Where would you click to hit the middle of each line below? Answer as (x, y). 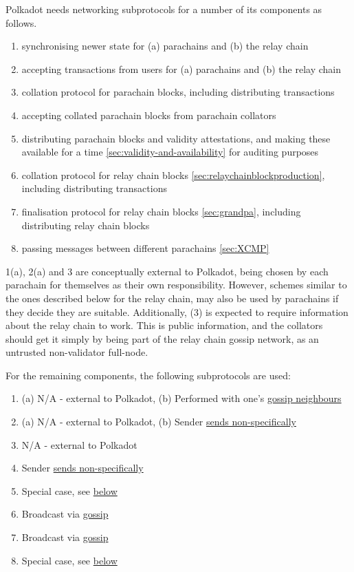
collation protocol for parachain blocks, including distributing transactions (178, 92)
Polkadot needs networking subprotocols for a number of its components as (164, 9)
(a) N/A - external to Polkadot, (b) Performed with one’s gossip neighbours (181, 398)
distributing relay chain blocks (86, 225)
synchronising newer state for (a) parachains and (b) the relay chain (165, 46)
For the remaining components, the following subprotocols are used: (148, 375)
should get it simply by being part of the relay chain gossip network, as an (162, 338)
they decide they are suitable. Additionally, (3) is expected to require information (177, 311)
